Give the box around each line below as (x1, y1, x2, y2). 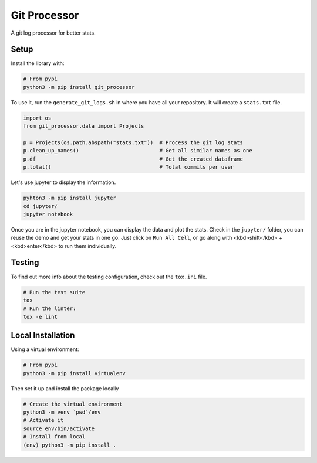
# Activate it (23, 417, 64, 424)
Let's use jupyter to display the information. (11, 179, 116, 186)
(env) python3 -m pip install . (23, 441, 117, 448)
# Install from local (23, 434, 86, 440)
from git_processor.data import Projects (23, 123, 144, 130)
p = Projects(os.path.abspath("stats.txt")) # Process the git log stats (23, 139, 244, 146)
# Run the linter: (23, 305, 76, 312)
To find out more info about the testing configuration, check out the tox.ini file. (11, 273, 207, 280)
